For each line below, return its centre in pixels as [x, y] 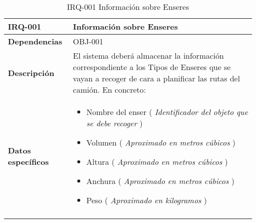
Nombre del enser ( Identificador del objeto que [167, 112]
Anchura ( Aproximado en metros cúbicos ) [160, 181]
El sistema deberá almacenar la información [148, 56]
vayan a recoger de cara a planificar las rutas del [157, 78]
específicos [29, 162]
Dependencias [35, 41]
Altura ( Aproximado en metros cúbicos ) [157, 162]
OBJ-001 [88, 41]
